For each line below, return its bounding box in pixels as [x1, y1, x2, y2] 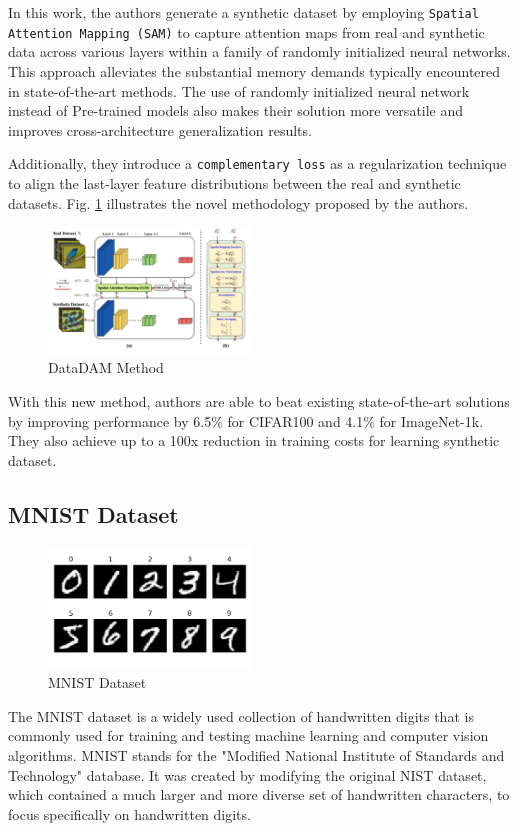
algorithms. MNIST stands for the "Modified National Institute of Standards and [8, 745, 505, 766]
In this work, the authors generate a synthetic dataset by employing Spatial [8, 2, 479, 22]
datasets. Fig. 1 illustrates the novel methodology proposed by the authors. [8, 192, 469, 213]
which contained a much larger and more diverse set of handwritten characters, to [8, 784, 510, 805]
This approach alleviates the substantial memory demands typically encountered [8, 60, 501, 81]
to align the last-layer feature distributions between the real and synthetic [8, 172, 461, 193]
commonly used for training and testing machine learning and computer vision [8, 725, 489, 746]
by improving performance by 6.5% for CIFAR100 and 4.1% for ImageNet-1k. [8, 410, 484, 431]
